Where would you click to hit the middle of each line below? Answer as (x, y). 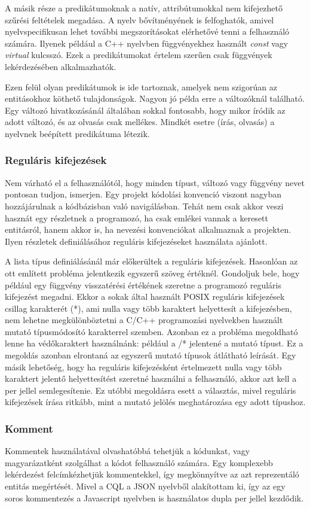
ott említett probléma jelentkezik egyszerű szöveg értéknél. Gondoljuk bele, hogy (152, 273)
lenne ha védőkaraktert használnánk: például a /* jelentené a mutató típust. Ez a (154, 343)
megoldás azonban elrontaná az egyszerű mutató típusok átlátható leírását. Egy (151, 355)
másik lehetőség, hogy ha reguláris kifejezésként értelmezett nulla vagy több (143, 366)
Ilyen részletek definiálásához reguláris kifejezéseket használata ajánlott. (136, 241)
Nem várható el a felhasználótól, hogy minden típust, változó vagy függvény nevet (155, 182)
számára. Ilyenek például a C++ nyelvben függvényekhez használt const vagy (147, 43)
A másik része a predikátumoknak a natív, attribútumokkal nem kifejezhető (144, 8)
